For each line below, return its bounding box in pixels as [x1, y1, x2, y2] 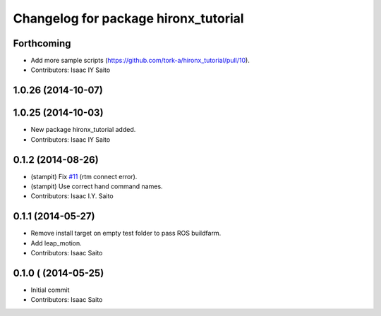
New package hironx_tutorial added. [30, 126, 136, 134]
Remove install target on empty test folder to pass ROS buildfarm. [30, 229, 222, 238]
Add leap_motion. [30, 238, 83, 247]
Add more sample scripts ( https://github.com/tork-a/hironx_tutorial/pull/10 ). [30, 56, 250, 65]
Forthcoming [13, 37, 71, 49]
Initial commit [30, 286, 70, 294]
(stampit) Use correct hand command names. [30, 182, 163, 190]
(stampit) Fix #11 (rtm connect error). [30, 172, 138, 181]
